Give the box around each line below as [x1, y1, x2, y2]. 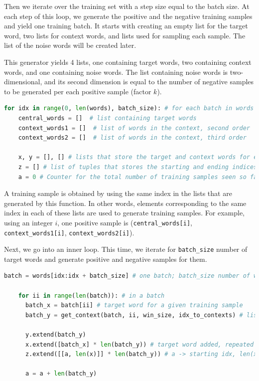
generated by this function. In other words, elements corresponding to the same [4, 197, 247, 208]
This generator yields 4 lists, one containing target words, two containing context [4, 56, 252, 67]
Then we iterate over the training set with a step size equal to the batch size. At [4, 1, 250, 11]
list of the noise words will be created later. [4, 40, 136, 50]
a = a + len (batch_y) [25, 370, 97, 378]
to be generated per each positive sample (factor [4, 86, 151, 96]
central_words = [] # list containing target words [18, 114, 197, 122]
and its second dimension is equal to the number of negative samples [44, 76, 254, 87]
